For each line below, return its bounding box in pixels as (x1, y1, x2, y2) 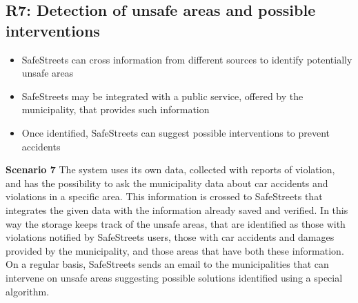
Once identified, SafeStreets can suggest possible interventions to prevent (21, 125, 330, 139)
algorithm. (6, 284, 50, 298)
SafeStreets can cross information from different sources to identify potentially (21, 52, 352, 66)
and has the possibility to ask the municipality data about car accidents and (6, 175, 328, 190)
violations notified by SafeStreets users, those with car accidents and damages (6, 230, 335, 244)
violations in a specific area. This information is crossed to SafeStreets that (6, 189, 323, 204)
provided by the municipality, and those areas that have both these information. (6, 243, 344, 257)
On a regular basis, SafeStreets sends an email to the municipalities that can (6, 257, 329, 271)
